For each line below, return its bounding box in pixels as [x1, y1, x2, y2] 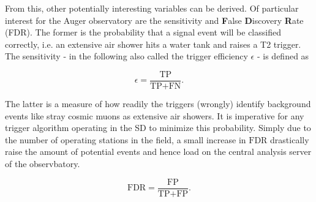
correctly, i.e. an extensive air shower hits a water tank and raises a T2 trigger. [5, 37, 301, 50]
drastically [270, 133, 309, 146]
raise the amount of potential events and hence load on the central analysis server [5, 145, 312, 158]
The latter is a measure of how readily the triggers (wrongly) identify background [5, 97, 311, 110]
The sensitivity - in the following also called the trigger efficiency [5, 50, 248, 62]
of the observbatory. [5, 157, 80, 170]
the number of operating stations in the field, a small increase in [5, 133, 246, 146]
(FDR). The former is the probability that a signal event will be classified [5, 26, 281, 39]
